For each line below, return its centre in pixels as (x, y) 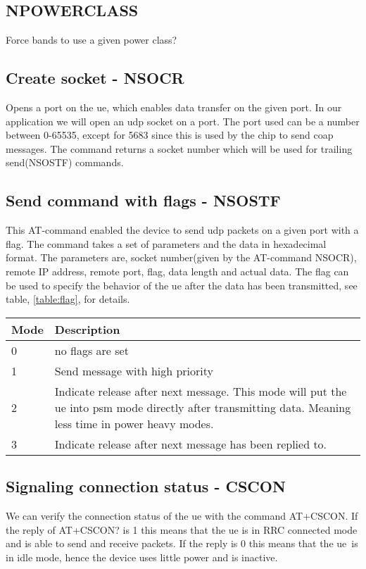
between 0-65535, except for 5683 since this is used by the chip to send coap (170, 135)
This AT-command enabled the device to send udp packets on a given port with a (182, 230)
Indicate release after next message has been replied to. (191, 444)
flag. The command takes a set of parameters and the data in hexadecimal (166, 243)
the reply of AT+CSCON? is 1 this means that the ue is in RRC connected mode (182, 529)
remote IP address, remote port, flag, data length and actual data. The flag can (177, 271)
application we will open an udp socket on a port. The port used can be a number (183, 121)
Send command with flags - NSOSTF (143, 200)
